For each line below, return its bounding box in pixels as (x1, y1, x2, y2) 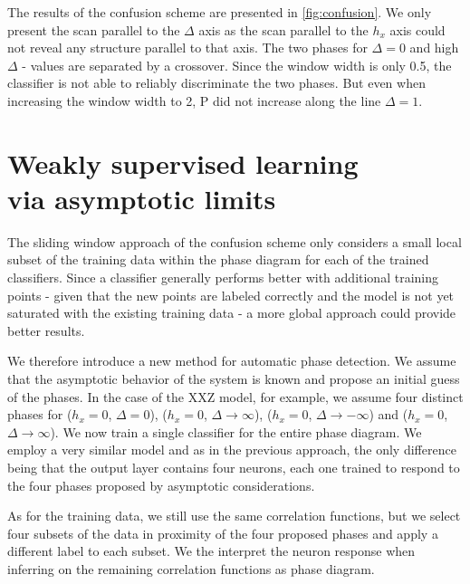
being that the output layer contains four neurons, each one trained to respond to (7, 458, 460, 476)
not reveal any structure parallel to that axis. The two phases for (7, 38, 368, 57)
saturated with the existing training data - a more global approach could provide (7, 303, 456, 322)
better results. (7, 321, 85, 340)
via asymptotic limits (7, 179, 276, 216)
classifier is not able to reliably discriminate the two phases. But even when (7, 73, 426, 92)
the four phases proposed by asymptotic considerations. (7, 475, 315, 494)
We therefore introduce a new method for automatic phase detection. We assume (7, 351, 456, 370)
